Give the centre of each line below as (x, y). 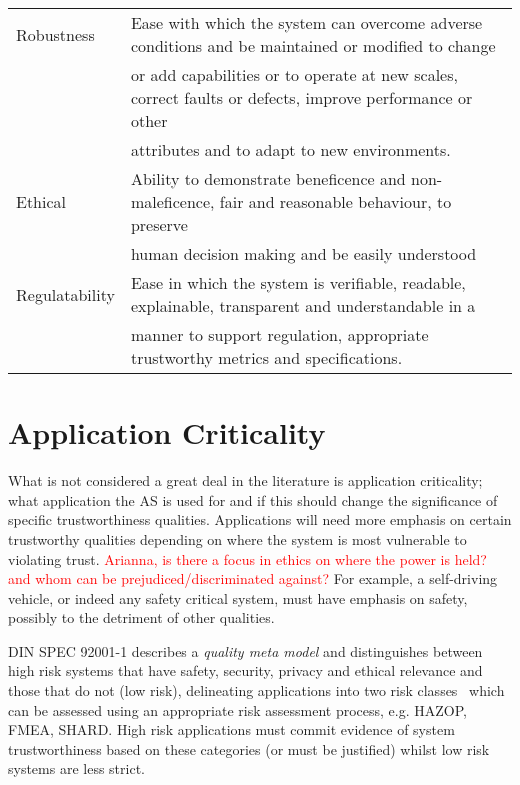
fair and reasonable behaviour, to (335, 201)
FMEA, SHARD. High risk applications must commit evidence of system (231, 729)
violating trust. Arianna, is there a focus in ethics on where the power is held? (247, 558)
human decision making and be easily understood (303, 253)
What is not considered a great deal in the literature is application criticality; (245, 480)
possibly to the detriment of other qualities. (141, 617)
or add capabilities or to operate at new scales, (294, 74)
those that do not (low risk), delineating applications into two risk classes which (256, 690)
